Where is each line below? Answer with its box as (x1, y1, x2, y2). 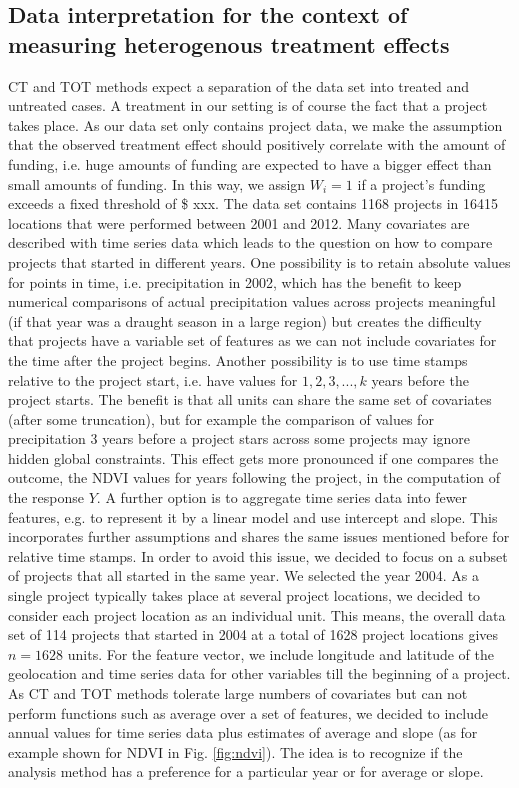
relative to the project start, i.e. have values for (8, 369, 298, 390)
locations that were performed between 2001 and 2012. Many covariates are (8, 212, 470, 233)
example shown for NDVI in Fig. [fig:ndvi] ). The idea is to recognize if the (8, 741, 463, 762)
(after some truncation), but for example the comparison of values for (8, 408, 434, 429)
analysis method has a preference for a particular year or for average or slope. (8, 761, 484, 782)
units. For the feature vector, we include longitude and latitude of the (67, 643, 494, 664)
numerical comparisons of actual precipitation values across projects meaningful (8, 291, 496, 312)
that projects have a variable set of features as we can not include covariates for (8, 330, 497, 351)
